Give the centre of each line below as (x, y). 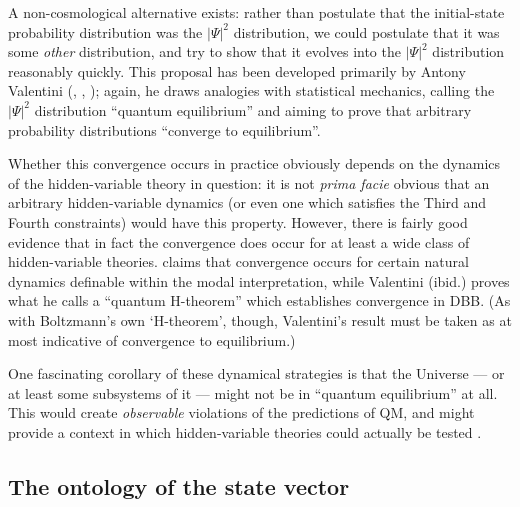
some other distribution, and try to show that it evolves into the (204, 51)
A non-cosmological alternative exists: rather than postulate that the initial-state (256, 12)
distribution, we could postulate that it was (366, 31)
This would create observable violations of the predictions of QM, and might (241, 412)
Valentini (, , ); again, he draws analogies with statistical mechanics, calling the (251, 90)
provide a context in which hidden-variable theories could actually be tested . (245, 431)
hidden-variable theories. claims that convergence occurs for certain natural (238, 261)
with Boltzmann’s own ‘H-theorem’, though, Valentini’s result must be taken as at (260, 319)
